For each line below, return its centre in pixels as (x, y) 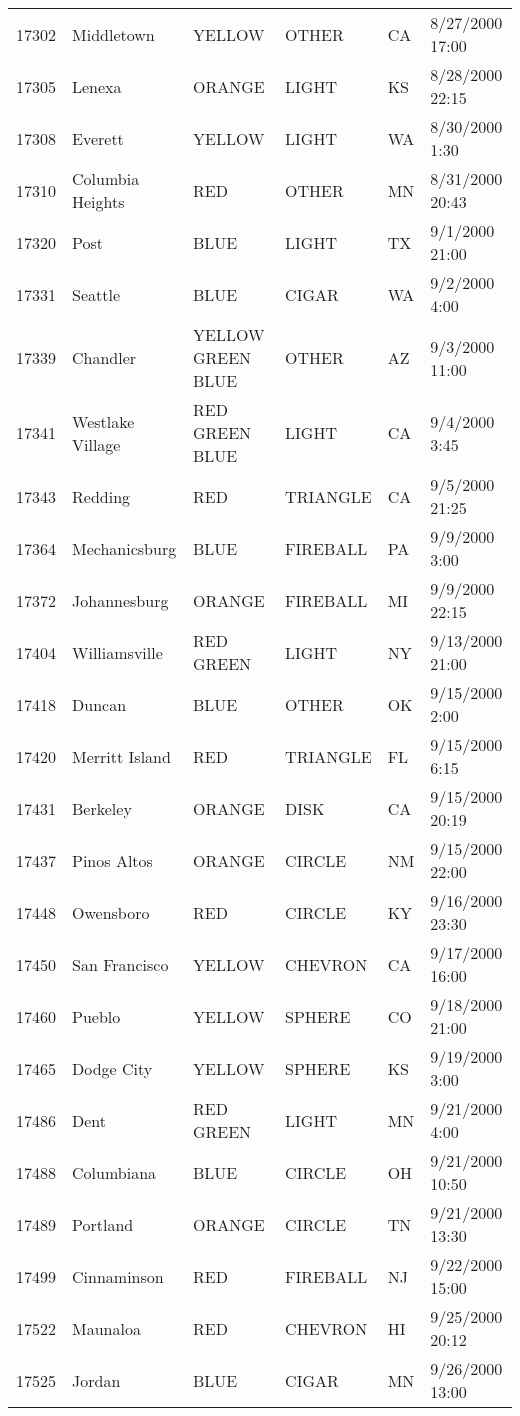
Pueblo (96, 1016)
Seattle (96, 294)
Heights (98, 201)
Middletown (113, 34)
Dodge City (112, 1068)
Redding (101, 496)
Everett (98, 138)
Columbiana (114, 1172)
